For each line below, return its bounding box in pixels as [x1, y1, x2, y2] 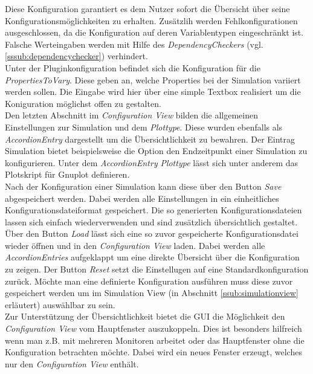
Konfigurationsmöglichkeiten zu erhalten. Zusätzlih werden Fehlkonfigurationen [5, 14, 298, 27]
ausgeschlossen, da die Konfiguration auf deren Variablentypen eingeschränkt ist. [5, 26, 304, 39]
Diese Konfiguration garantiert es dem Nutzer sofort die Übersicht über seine [5, 2, 290, 15]
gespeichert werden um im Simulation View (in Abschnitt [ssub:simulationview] [5, 286, 298, 299]
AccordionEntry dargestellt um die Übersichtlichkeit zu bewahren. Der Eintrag [5, 132, 295, 145]
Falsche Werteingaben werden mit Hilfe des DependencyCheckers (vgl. [5, 37, 263, 50]
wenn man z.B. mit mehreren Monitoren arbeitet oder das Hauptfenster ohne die [5, 334, 305, 346]
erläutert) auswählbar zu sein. [5, 298, 115, 311]
